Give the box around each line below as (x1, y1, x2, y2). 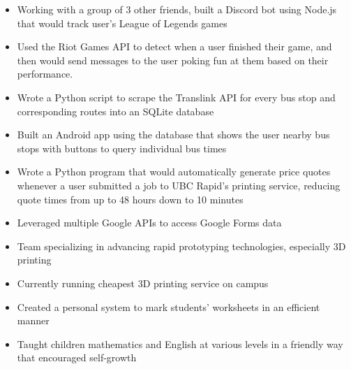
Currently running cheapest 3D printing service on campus (17, 275, 269, 290)
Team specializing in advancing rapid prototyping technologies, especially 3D (17, 238, 346, 253)
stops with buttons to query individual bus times (17, 140, 227, 155)
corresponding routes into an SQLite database (17, 103, 214, 118)
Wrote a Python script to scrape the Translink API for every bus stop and (17, 89, 336, 104)
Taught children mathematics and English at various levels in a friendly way (17, 336, 343, 351)
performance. (17, 66, 73, 81)
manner (17, 313, 50, 328)
